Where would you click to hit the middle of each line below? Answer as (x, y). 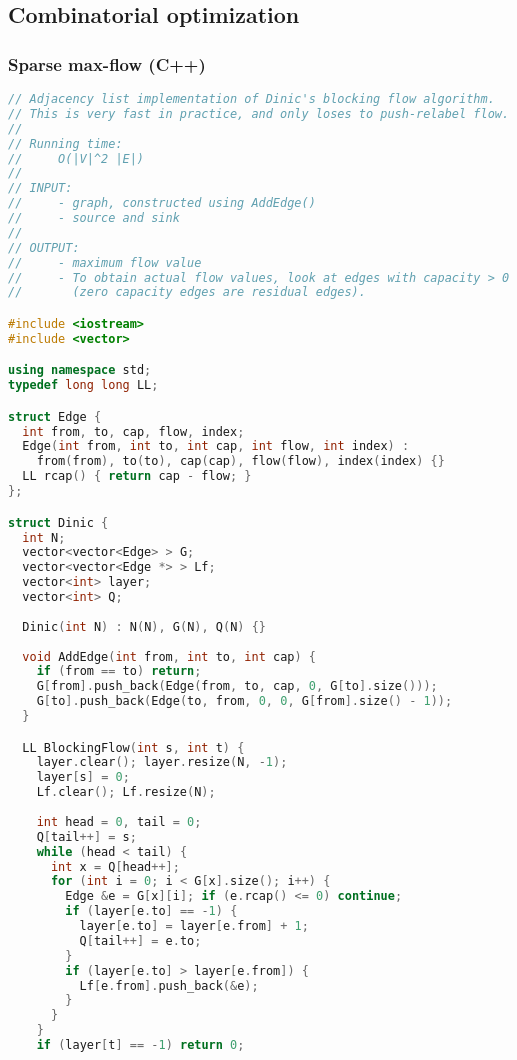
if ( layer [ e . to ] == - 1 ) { (151, 911)
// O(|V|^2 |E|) (76, 158)
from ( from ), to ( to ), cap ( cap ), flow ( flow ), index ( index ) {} (240, 461)
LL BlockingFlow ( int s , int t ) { (133, 747)
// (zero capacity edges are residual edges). (187, 292)
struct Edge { (55, 416)
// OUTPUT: (44, 247)
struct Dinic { (58, 522)
